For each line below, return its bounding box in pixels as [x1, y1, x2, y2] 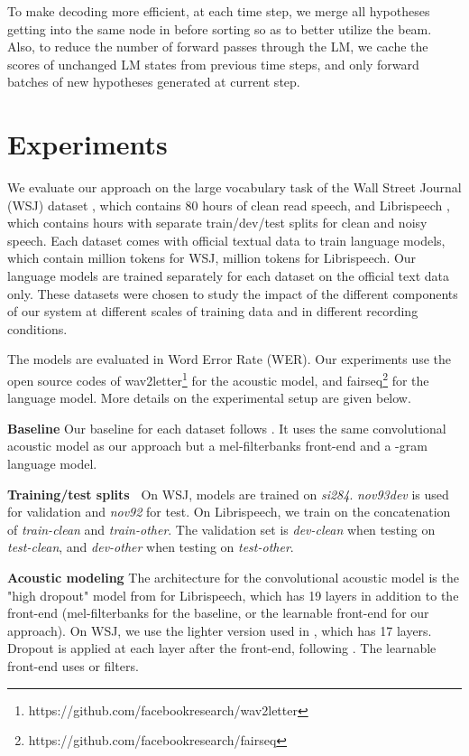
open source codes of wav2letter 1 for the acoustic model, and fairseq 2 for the [7, 369, 429, 389]
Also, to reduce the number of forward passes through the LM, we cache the [7, 37, 428, 56]
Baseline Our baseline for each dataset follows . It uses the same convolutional [7, 418, 446, 437]
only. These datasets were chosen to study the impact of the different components [7, 284, 458, 303]
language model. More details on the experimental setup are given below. [7, 388, 411, 407]
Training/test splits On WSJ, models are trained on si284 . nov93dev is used [7, 484, 449, 503]
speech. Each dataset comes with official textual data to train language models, [7, 230, 446, 249]
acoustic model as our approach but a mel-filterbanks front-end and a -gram [7, 436, 428, 455]
